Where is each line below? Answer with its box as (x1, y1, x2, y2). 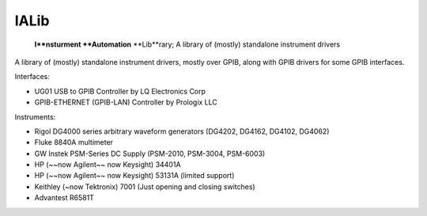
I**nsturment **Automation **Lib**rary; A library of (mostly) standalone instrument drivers (34, 40, 341, 49)
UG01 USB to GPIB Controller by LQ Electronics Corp (34, 86, 206, 96)
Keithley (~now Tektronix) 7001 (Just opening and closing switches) (34, 182, 256, 191)
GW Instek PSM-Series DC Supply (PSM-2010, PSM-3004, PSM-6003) (34, 149, 266, 158)
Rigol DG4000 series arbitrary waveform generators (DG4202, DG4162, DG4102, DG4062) (34, 127, 330, 136)
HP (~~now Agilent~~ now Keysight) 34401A (34, 160, 181, 169)
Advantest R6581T (34, 193, 95, 203)
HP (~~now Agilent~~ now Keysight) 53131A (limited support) (34, 171, 235, 180)
